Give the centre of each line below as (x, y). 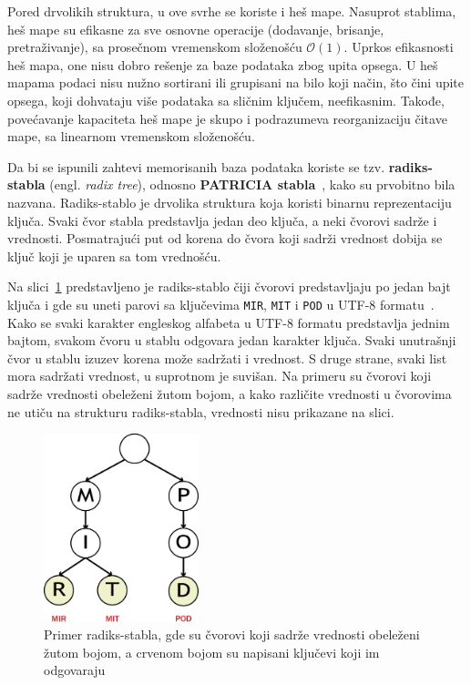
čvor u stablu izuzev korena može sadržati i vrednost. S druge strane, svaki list (227, 358)
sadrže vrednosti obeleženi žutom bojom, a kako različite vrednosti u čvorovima (230, 393)
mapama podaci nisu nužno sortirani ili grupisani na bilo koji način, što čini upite (236, 82)
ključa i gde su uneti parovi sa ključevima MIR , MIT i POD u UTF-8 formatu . (221, 304)
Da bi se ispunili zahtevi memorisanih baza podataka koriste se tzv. (196, 166)
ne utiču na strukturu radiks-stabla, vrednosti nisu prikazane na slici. (201, 411)
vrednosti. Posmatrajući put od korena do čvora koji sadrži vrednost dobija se (225, 238)
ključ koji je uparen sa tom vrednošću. (114, 256)
